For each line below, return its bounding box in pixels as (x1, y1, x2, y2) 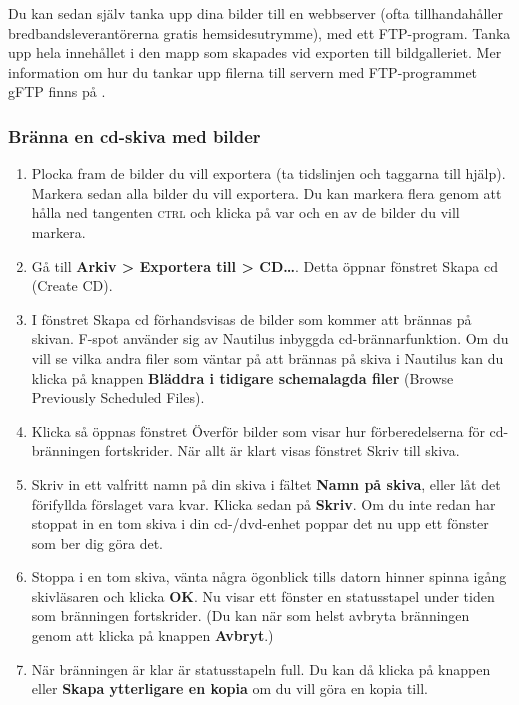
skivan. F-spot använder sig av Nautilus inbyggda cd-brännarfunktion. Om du (31, 328, 509, 349)
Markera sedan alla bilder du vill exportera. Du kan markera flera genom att (31, 182, 502, 203)
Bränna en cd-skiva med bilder (8, 123, 261, 148)
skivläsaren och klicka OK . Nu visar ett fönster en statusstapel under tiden (31, 585, 495, 606)
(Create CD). (31, 275, 113, 296)
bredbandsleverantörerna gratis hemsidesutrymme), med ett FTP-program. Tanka (8, 22, 511, 43)
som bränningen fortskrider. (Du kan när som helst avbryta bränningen (31, 605, 470, 626)
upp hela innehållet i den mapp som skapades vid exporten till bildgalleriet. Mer (8, 42, 502, 63)
